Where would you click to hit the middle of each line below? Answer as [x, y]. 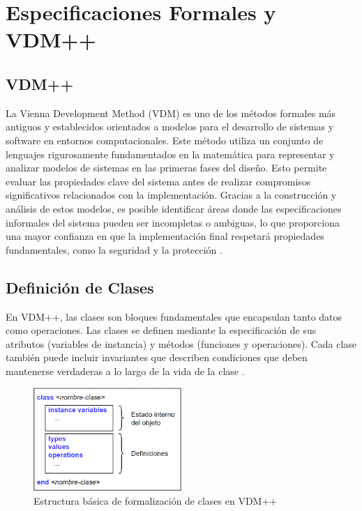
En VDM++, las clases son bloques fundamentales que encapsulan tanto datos [174, 316]
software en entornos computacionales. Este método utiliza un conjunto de [165, 140]
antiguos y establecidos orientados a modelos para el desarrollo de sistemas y [170, 127]
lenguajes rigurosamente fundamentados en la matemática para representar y [170, 154]
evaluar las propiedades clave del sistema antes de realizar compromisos [158, 181]
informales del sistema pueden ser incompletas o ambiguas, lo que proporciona [173, 222]
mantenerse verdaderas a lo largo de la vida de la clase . [125, 371]
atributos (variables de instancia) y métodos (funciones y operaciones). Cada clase [181, 343]
